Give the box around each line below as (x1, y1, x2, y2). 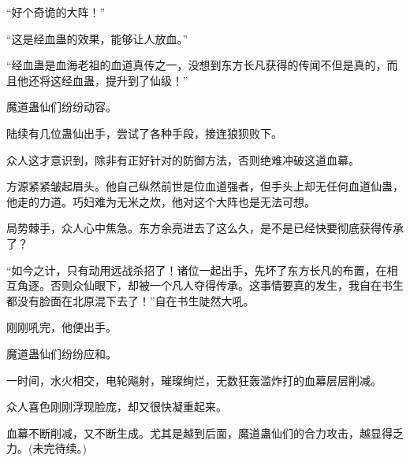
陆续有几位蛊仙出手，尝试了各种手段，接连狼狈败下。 (6, 124, 282, 141)
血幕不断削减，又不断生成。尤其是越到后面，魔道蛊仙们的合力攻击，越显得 (6, 424, 393, 441)
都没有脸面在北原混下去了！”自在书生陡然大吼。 (6, 292, 255, 309)
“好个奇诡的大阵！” (6, 4, 106, 20)
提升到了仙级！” (105, 72, 188, 88)
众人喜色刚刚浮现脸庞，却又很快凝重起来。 (6, 398, 227, 415)
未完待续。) (32, 440, 87, 456)
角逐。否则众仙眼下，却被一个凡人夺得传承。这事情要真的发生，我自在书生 (17, 277, 404, 294)
